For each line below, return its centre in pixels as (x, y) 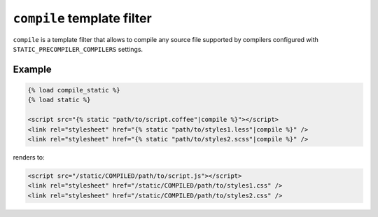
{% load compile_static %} (74, 90)
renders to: (29, 157)
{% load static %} (59, 100)
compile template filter (82, 18)
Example (32, 69)
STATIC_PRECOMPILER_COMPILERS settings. (78, 49)
